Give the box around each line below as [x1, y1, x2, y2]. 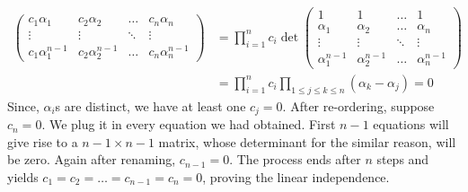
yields [7, 167, 39, 186]
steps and [376, 150, 429, 169]
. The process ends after [229, 150, 361, 169]
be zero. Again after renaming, [7, 150, 176, 169]
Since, [7, 96, 40, 115]
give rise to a [7, 132, 78, 151]
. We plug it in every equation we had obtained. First [41, 115, 336, 134]
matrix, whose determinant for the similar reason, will [158, 132, 456, 151]
